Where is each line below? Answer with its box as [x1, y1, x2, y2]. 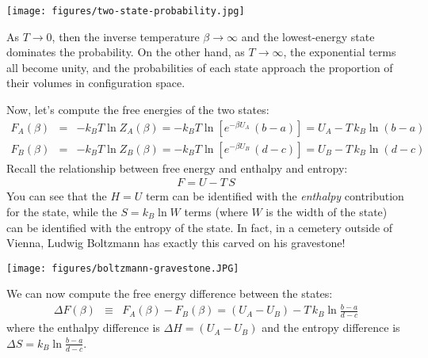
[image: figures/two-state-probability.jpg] [6, 6, 245, 17]
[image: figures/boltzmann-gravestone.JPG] [6, 262, 239, 274]
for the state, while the [6, 203, 117, 219]
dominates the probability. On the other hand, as [6, 44, 245, 60]
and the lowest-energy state [241, 28, 375, 44]
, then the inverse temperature [52, 28, 200, 44]
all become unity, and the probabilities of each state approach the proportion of [6, 59, 393, 75]
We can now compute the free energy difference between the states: [6, 285, 333, 302]
